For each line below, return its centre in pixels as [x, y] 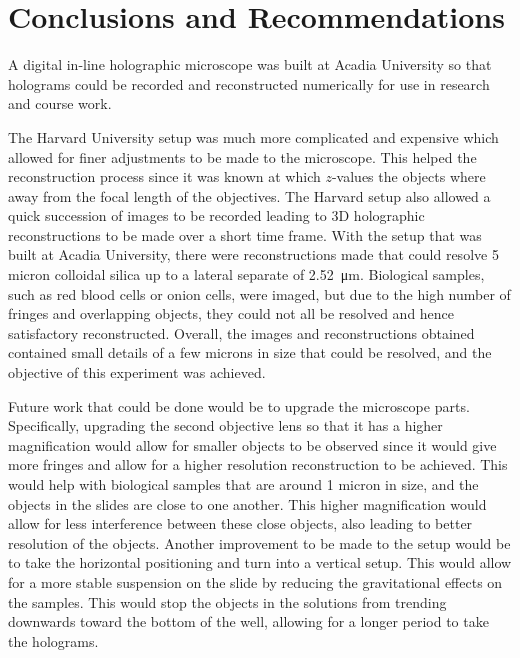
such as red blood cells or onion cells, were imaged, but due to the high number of [259, 293]
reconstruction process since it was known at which [164, 176]
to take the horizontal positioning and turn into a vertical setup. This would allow [260, 562]
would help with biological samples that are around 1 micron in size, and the [243, 484]
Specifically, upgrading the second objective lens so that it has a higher [225, 425]
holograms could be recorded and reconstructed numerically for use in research [249, 83]
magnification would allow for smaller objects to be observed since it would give [252, 444]
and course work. [60, 103]
